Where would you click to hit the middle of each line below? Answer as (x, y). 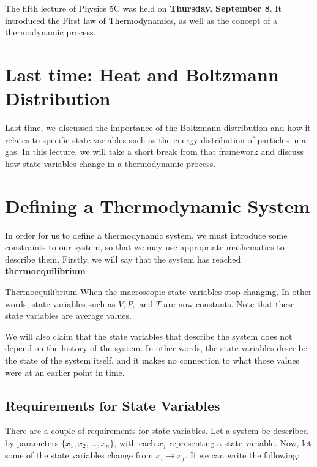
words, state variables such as (60, 303)
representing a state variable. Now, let (240, 442)
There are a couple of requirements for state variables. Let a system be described (157, 431)
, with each (135, 442)
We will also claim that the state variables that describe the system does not (149, 336)
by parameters (32, 442)
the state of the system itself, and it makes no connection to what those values (152, 360)
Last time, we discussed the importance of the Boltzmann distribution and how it (158, 128)
